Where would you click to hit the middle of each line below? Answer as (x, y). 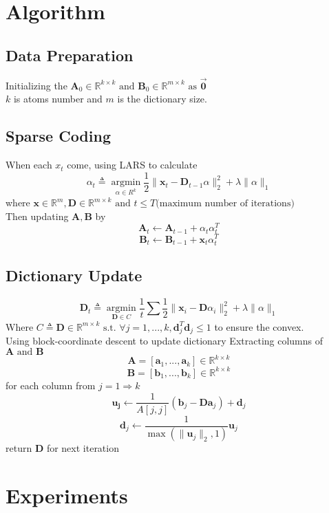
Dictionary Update (74, 275)
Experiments (67, 495)
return (19, 448)
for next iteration (83, 448)
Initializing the (36, 85)
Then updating (37, 216)
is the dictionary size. (162, 99)
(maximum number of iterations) (225, 204)
